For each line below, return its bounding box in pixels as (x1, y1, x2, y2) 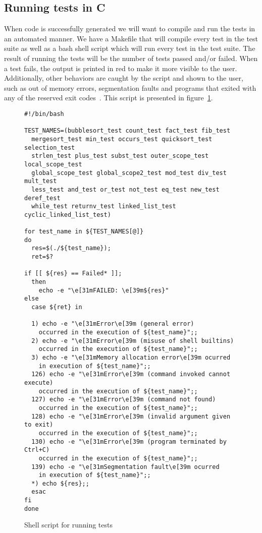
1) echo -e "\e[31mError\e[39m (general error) (31, 320, 194, 328)
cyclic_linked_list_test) (24, 211, 111, 218)
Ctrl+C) (24, 446, 50, 454)
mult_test (24, 177, 57, 185)
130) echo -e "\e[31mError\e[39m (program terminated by (31, 438, 227, 445)
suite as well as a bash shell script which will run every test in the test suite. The (4, 43, 255, 53)
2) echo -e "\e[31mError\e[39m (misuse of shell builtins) (31, 337, 234, 344)
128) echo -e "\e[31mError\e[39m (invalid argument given (31, 412, 231, 420)
